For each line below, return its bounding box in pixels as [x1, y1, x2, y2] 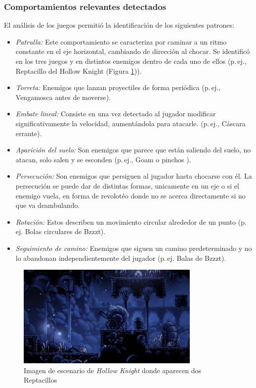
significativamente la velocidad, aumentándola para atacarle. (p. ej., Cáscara [15, 118, 246, 128]
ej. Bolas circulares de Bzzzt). [15, 226, 106, 237]
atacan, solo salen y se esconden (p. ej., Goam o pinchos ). [15, 154, 191, 164]
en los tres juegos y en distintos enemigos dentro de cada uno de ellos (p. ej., [15, 56, 247, 66]
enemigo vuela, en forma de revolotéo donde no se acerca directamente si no [15, 190, 246, 200]
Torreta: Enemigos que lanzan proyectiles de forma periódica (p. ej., [15, 82, 221, 93]
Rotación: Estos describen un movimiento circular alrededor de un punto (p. [15, 216, 247, 227]
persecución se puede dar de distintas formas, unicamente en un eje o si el [15, 180, 239, 191]
